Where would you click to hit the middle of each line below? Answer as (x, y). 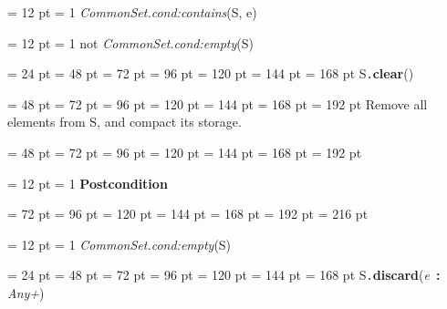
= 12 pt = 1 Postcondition (88, 183)
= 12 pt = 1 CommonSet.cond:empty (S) (120, 244)
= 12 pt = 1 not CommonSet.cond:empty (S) (130, 42)
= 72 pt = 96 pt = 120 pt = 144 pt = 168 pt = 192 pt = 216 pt (188, 214)
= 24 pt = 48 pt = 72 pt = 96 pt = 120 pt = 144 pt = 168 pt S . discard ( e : (224, 275)
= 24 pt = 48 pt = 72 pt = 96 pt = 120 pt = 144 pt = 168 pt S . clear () (211, 73)
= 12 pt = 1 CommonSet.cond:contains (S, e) (132, 12)
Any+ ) (26, 293)
